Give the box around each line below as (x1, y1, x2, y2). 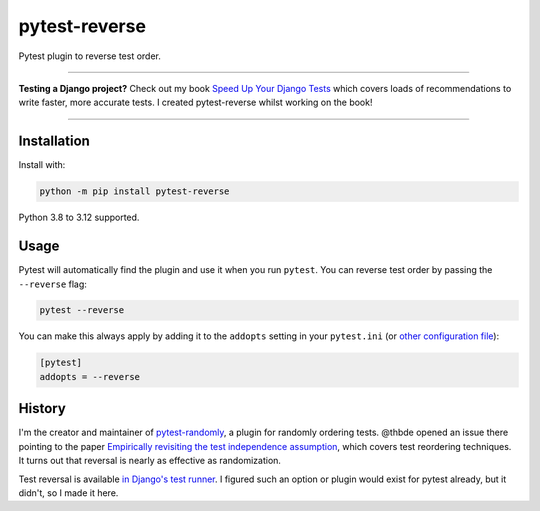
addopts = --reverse (39, 371, 140, 382)
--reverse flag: (18, 278, 87, 290)
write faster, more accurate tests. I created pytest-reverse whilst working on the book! (18, 96, 373, 109)
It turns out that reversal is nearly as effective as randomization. (18, 455, 282, 467)
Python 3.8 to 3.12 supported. (18, 211, 140, 224)
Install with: (18, 159, 66, 171)
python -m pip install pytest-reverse (39, 186, 230, 197)
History (18, 400, 67, 417)
